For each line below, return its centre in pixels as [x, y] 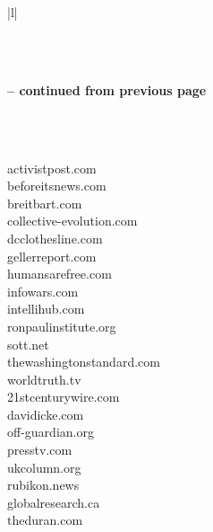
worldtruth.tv [44, 379]
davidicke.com [46, 414]
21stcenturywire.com [64, 397]
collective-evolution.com [72, 221]
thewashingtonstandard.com [84, 362]
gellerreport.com [52, 256]
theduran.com [45, 520]
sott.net [28, 344]
